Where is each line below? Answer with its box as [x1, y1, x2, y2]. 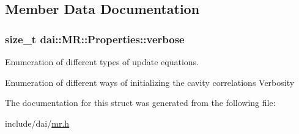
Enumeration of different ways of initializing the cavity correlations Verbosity [5, 76, 295, 88]
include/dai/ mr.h [5, 116, 70, 129]
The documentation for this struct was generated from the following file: [5, 96, 276, 109]
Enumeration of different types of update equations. [5, 55, 199, 68]
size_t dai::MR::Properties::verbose [5, 31, 185, 46]
